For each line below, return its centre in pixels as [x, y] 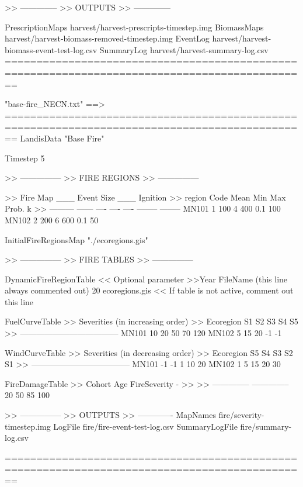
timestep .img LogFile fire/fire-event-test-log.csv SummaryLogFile [121, 426]
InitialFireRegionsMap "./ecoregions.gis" [76, 239]
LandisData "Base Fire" [62, 138]
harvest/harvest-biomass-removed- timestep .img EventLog [107, 38]
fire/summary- [266, 426]
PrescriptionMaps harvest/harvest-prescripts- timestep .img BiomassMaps [134, 27]
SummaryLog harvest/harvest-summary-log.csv [184, 49]
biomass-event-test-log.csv [51, 49]
